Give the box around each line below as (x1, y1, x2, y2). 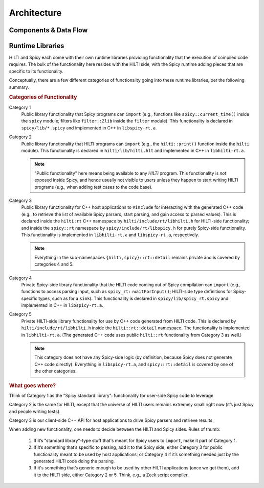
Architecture (9, 7, 62, 18)
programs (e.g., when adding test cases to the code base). (34, 184, 153, 190)
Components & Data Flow (9, 26, 88, 34)
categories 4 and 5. (34, 261, 74, 267)
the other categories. (34, 368, 77, 374)
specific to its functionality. (9, 68, 64, 74)
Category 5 (9, 311, 32, 317)
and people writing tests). (9, 408, 61, 414)
